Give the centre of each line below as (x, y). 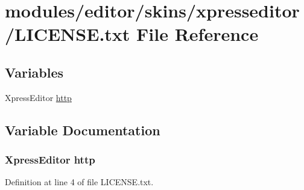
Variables (34, 72)
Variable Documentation (83, 130)
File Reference (198, 34)
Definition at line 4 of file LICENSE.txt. (79, 182)
